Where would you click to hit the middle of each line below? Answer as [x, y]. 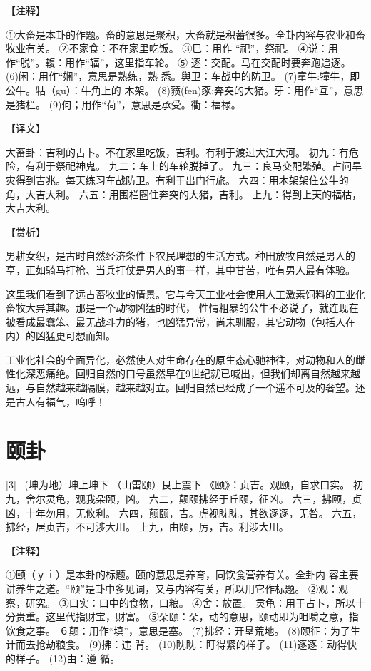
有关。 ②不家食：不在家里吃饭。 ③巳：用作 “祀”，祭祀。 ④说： [177, 48]
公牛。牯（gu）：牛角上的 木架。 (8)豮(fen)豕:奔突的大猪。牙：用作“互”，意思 [185, 89]
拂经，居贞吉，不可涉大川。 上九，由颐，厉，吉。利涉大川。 [147, 527]
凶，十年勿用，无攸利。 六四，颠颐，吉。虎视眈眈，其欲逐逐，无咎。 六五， [184, 512]
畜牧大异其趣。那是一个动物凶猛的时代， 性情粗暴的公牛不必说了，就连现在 [182, 308]
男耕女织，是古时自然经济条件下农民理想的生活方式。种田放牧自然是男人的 [181, 256]
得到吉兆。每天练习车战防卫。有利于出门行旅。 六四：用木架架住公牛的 [182, 179]
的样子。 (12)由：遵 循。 [63, 658]
